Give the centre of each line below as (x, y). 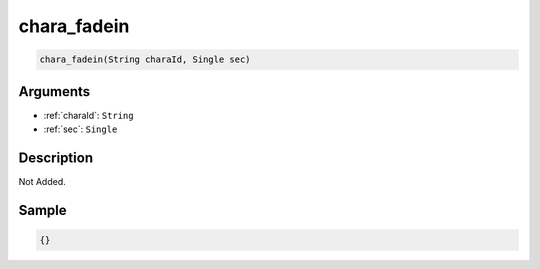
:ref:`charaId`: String (88, 115)
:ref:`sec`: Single (80, 129)
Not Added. (42, 181)
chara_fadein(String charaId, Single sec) (145, 59)
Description (56, 157)
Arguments (54, 91)
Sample (42, 210)
